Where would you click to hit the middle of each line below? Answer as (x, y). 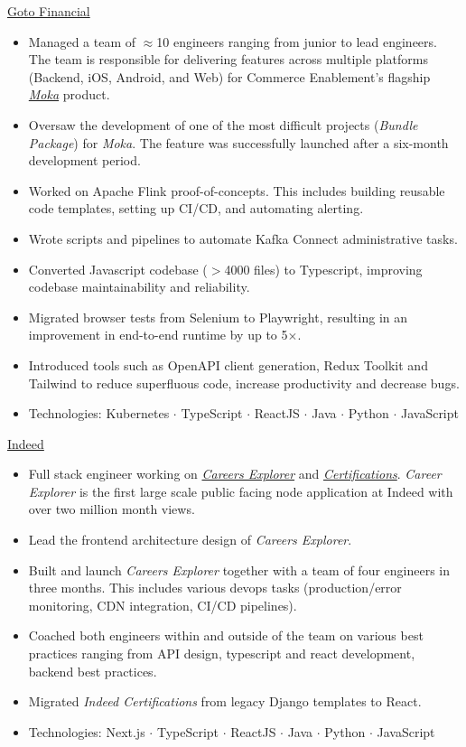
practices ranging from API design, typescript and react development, (222, 654)
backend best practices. (93, 671)
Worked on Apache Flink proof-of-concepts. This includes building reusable (237, 190)
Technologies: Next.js (87, 731)
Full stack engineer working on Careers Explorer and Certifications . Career (235, 474)
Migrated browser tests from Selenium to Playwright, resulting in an (218, 317)
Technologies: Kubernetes (99, 413)
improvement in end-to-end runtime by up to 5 (158, 335)
